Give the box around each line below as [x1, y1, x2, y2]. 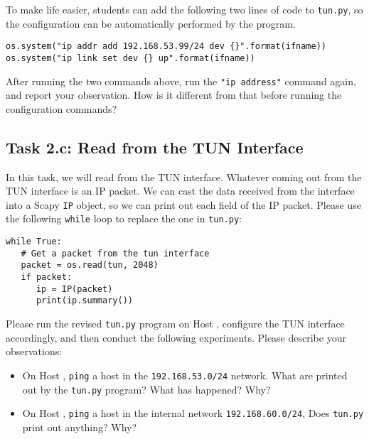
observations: [6, 344, 63, 359]
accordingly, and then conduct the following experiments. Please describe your [6, 330, 346, 345]
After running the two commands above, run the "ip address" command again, [6, 73, 356, 88]
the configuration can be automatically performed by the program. [6, 16, 296, 31]
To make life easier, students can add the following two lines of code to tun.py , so [6, 2, 363, 16]
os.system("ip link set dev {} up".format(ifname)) [6, 53, 255, 63]
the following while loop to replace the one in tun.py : [6, 211, 242, 226]
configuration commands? [6, 101, 117, 116]
